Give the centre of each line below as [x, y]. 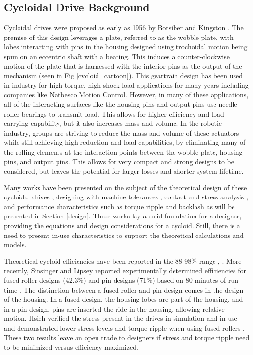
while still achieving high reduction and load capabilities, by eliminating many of [125, 142]
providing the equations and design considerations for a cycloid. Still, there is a [122, 226]
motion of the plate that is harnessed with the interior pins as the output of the [123, 66]
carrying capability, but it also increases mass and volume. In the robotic [113, 123]
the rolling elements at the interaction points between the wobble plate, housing [123, 151]
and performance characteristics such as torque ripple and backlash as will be [119, 206]
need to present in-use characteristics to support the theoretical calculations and [124, 235]
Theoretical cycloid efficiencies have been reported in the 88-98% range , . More [123, 261]
